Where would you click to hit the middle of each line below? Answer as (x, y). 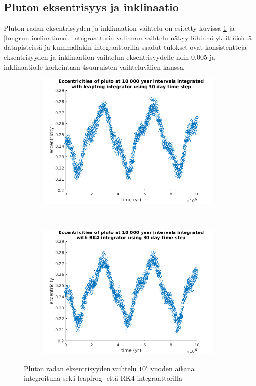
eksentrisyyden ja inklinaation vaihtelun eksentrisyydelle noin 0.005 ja (110, 57)
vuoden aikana (173, 368)
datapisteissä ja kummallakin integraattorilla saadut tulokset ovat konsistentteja (125, 47)
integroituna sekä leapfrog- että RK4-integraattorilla (103, 378)
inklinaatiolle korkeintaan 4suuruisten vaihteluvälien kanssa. (94, 66)
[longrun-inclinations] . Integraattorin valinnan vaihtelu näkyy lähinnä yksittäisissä (128, 37)
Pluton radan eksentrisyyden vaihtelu (80, 368)
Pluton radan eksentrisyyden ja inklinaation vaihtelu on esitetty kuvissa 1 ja (119, 28)
